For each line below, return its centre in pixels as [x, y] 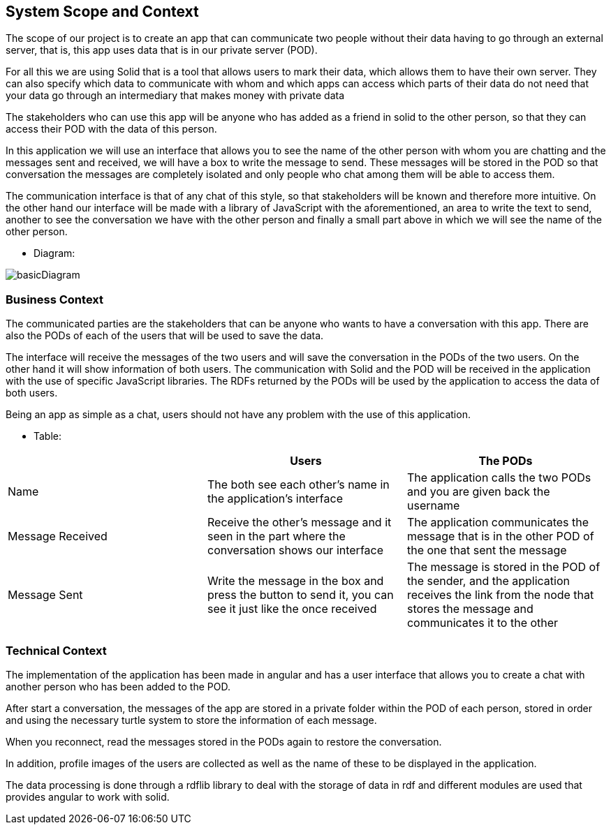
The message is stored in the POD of [503, 567]
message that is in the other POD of [500, 536]
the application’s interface [275, 499]
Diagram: [54, 253]
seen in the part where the [276, 536]
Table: [48, 436]
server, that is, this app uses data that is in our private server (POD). [162, 50]
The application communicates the [498, 523]
